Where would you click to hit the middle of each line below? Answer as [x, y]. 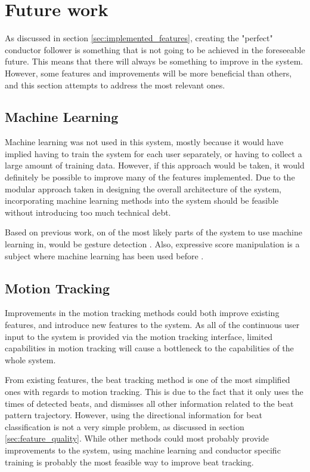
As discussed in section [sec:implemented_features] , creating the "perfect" [139, 38]
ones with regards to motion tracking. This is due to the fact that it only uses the [154, 391]
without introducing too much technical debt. [88, 212]
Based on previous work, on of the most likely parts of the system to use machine [154, 232]
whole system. [30, 359]
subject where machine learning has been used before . [104, 255]
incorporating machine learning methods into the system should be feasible [142, 200]
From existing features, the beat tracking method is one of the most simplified [148, 380]
